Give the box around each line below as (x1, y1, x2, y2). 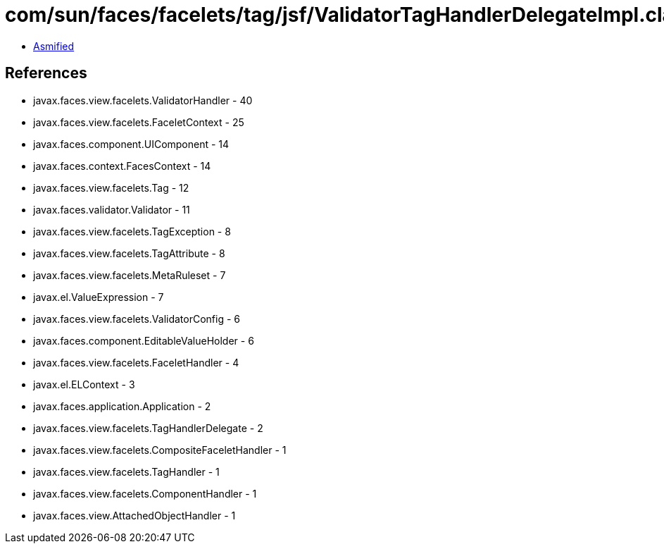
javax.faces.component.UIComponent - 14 (33, 137, 230, 150)
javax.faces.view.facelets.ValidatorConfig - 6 (33, 312, 240, 325)
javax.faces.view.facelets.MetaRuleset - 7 (33, 269, 226, 281)
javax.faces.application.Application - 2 (33, 400, 211, 412)
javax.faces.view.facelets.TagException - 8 (33, 225, 231, 238)
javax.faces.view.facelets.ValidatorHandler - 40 (33, 94, 253, 106)
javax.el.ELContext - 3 (33, 378, 135, 390)
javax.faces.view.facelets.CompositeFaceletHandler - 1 (33, 443, 287, 456)
